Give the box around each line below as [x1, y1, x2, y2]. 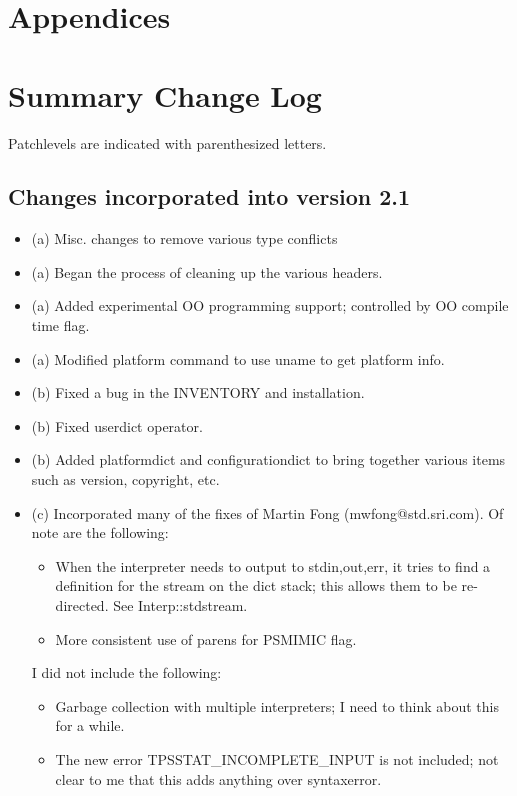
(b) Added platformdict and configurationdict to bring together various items [31, 449, 506, 470]
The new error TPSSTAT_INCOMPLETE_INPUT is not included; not [55, 748, 499, 769]
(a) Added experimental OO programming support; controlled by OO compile [31, 295, 509, 316]
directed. [55, 595, 109, 616]
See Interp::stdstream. [113, 595, 248, 616]
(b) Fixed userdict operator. [31, 415, 203, 436]
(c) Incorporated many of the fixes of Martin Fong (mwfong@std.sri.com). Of [31, 502, 504, 523]
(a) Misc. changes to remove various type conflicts [31, 228, 338, 249]
